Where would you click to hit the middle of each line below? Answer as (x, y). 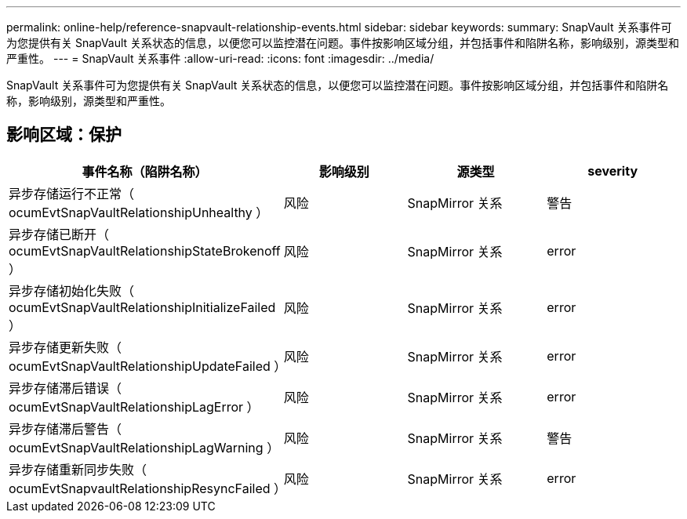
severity (613, 171)
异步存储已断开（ (59, 234)
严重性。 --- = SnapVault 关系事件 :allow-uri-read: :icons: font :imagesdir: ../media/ (220, 58)
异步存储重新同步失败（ (78, 469)
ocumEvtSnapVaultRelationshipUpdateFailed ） (148, 366)
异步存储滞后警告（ (65, 428)
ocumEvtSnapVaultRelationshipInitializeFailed (142, 307)
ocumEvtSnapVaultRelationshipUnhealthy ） (139, 212)
